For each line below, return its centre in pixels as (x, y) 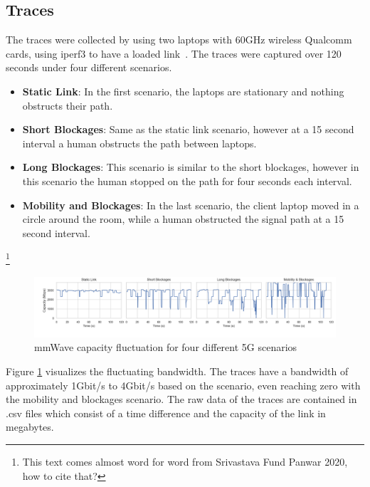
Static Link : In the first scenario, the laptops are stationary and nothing (183, 91)
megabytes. (30, 427)
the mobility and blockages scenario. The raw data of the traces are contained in (181, 399)
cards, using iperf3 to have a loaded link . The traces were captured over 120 (174, 53)
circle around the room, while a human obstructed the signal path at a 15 (183, 219)
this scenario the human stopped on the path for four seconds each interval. (187, 180)
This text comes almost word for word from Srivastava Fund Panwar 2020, (185, 462)
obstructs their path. (68, 105)
